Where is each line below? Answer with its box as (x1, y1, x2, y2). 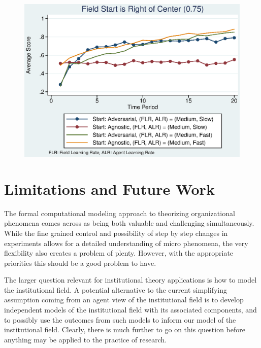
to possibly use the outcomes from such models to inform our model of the (4, 314, 236, 325)
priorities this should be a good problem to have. (4, 257, 156, 268)
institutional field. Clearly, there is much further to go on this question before (4, 324, 245, 335)
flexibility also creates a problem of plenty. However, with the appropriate (4, 248, 234, 258)
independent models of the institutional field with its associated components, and (4, 304, 257, 315)
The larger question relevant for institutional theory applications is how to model (4, 274, 257, 285)
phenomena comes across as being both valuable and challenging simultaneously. (4, 218, 254, 228)
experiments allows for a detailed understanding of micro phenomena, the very (4, 237, 248, 248)
